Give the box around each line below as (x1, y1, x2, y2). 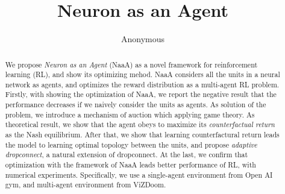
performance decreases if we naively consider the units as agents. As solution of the (5, 99, 266, 110)
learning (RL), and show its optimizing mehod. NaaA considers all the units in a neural (5, 69, 280, 80)
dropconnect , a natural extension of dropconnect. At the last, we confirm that (5, 149, 248, 160)
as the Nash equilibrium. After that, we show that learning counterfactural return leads (5, 130, 280, 140)
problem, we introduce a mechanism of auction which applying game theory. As (5, 109, 255, 119)
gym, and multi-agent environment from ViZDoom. (5, 180, 166, 190)
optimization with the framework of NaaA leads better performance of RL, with (5, 160, 256, 170)
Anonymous (121, 33, 165, 45)
